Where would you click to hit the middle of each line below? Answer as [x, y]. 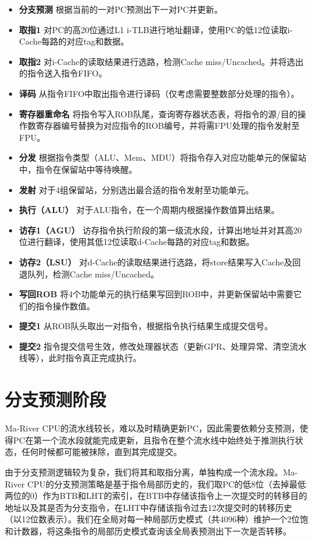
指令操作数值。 [65, 305]
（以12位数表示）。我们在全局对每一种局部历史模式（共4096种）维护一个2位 [152, 519]
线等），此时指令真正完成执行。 [80, 358]
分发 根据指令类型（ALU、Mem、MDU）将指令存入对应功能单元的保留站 [163, 157]
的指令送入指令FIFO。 [63, 73]
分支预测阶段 [56, 399]
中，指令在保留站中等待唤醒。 [78, 169]
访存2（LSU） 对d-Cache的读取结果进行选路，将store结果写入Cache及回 [160, 261]
